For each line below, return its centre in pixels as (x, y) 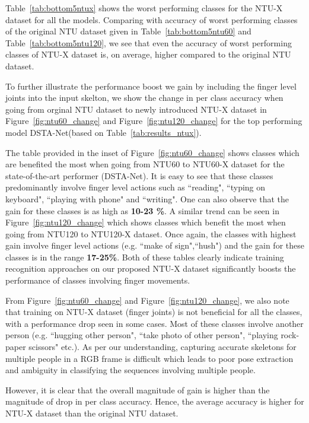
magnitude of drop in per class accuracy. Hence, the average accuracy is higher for (155, 401)
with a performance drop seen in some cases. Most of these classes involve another (154, 323)
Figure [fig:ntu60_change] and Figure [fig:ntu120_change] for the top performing (154, 121)
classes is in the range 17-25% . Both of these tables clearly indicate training (145, 257)
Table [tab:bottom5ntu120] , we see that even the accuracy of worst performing (149, 42)
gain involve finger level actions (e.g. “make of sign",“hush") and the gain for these (155, 245)
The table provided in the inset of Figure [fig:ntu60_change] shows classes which (152, 152)
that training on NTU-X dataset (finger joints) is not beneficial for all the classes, (154, 312)
